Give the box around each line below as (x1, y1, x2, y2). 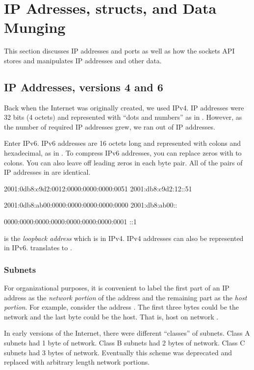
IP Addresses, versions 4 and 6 (4, 79, 163, 94)
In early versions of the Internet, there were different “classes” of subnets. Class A (4, 328, 250, 338)
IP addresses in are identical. (4, 167, 91, 177)
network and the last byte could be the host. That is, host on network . (4, 311, 219, 321)
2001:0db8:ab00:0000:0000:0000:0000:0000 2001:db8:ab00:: (4, 200, 178, 210)
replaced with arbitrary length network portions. (4, 357, 150, 367)
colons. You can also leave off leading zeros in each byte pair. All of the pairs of (4, 157, 243, 167)
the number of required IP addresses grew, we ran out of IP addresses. (4, 121, 215, 132)
